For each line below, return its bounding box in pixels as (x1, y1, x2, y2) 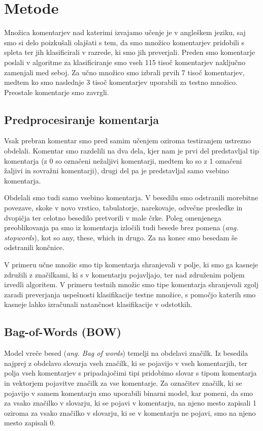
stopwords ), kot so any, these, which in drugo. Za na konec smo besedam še (4, 232, 238, 242)
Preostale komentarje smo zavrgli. (4, 86, 109, 97)
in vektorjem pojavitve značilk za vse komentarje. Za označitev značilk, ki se (4, 377, 242, 388)
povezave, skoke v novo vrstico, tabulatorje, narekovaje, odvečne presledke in (4, 202, 243, 213)
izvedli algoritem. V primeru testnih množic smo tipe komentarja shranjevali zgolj (4, 279, 258, 290)
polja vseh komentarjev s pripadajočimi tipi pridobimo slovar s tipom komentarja (4, 367, 257, 378)
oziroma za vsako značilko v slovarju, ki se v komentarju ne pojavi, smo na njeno (4, 407, 256, 418)
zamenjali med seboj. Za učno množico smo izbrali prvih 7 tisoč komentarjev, (4, 67, 245, 77)
